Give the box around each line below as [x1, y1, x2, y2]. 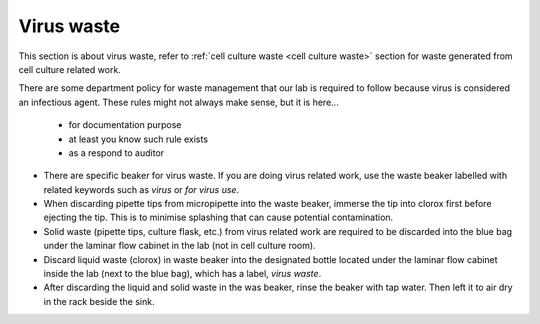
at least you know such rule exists [68, 133, 209, 145]
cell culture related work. [18, 63, 122, 75]
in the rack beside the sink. [43, 295, 155, 307]
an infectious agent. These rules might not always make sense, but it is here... [18, 96, 339, 108]
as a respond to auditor [68, 146, 165, 159]
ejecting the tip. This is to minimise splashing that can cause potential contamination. [43, 211, 394, 224]
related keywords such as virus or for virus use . [43, 183, 240, 195]
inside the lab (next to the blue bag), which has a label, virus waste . [43, 268, 322, 280]
